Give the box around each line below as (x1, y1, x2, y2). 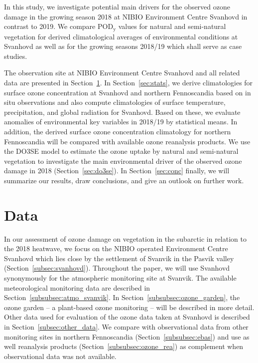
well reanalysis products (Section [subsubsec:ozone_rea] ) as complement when (4, 341, 244, 352)
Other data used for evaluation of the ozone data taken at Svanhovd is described (4, 312, 250, 322)
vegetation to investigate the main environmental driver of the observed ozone (4, 155, 242, 166)
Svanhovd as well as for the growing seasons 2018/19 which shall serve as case (4, 41, 242, 51)
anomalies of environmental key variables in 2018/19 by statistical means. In (4, 116, 238, 127)
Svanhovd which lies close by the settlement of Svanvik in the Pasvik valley (4, 253, 234, 263)
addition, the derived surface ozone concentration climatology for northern (4, 126, 231, 136)
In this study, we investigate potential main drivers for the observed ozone (4, 1, 230, 11)
